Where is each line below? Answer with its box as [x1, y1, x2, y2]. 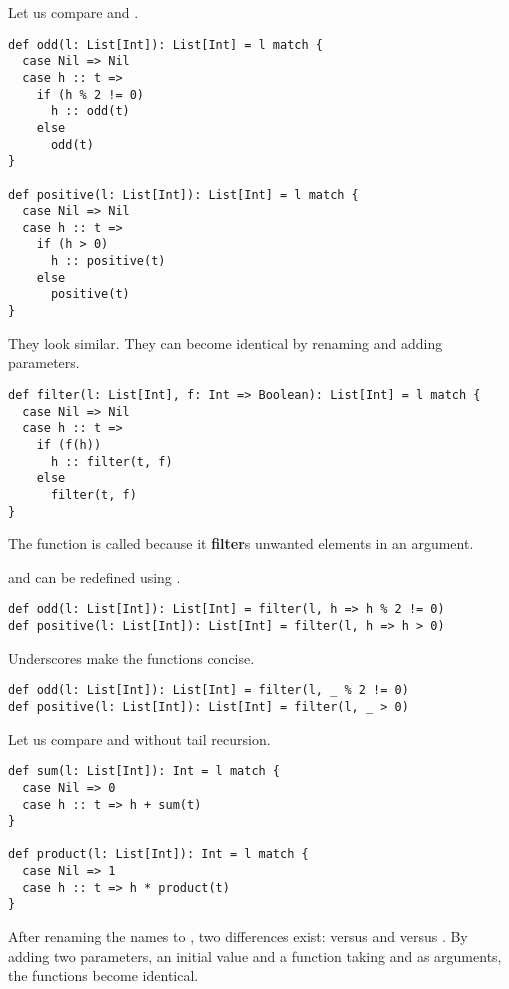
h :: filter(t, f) [50, 454, 173, 469]
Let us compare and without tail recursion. [8, 728, 271, 749]
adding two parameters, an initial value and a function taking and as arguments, [8, 945, 502, 966]
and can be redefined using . [8, 566, 181, 587]
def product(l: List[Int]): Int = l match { [8, 847, 309, 862]
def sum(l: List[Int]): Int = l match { [8, 764, 281, 779]
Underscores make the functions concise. [8, 647, 255, 668]
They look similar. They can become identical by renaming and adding [8, 332, 443, 353]
